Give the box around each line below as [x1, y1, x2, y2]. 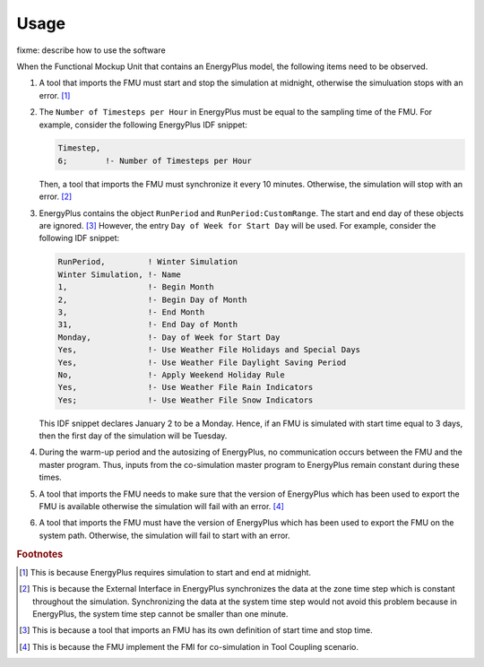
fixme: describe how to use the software [16, 45, 166, 56]
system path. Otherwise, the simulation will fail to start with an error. [39, 530, 290, 541]
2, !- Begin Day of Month [57, 294, 247, 305]
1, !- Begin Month [57, 282, 214, 292]
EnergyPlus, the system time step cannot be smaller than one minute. [32, 609, 289, 619]
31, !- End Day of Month [57, 319, 238, 330]
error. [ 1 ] [39, 90, 71, 100]
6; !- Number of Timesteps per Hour [57, 155, 253, 166]
